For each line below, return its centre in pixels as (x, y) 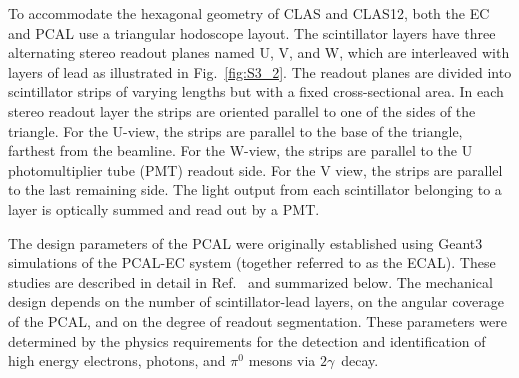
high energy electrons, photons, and (117, 360)
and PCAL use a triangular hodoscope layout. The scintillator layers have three (252, 32)
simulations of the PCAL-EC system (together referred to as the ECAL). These (252, 262)
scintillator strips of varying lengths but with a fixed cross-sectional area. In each (256, 91)
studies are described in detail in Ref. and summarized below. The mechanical (250, 281)
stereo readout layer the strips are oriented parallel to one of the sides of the (242, 110)
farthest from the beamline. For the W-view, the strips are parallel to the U (240, 150)
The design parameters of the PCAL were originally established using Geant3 (245, 242)
